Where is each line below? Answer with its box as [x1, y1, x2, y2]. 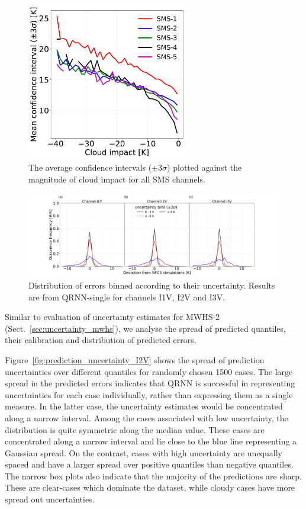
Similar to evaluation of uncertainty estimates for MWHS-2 [5, 310, 220, 323]
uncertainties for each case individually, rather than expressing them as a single [5, 388, 293, 401]
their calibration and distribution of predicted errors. [5, 334, 197, 346]
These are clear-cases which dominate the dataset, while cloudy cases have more [5, 481, 295, 494]
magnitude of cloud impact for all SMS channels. [28, 172, 205, 185]
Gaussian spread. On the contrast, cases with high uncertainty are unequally [5, 446, 282, 459]
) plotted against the [167, 161, 242, 174]
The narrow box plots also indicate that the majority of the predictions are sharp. [5, 469, 302, 482]
